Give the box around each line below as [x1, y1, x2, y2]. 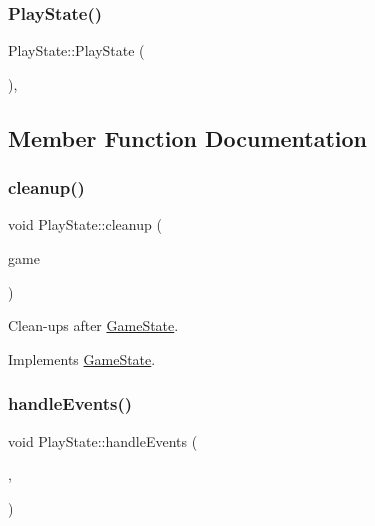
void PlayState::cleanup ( [8, 214, 162, 235]
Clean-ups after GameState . [8, 315, 179, 336]
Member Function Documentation [8, 122, 368, 153]
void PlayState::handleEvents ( [8, 430, 198, 451]
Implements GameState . [8, 348, 156, 369]
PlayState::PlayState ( [8, 40, 145, 61]
